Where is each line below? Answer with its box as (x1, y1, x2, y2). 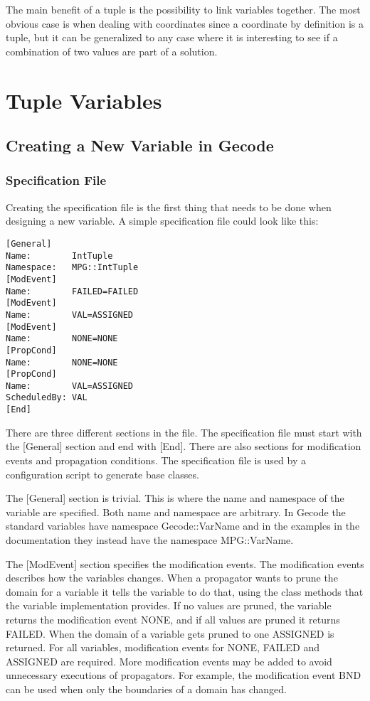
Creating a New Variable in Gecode (6, 134, 274, 156)
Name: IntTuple (6, 250, 113, 261)
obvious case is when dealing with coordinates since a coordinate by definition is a (6, 16, 364, 31)
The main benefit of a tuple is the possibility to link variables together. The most (6, 2, 361, 16)
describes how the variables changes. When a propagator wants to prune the (6, 570, 338, 585)
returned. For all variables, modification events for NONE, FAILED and (6, 640, 320, 655)
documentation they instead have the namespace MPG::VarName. (6, 532, 294, 547)
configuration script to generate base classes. (6, 466, 199, 481)
